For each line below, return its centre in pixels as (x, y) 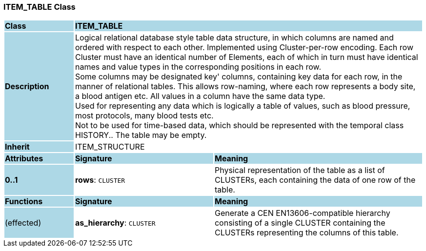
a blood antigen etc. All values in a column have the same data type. (200, 96)
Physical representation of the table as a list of (300, 170)
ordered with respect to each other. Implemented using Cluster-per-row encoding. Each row (244, 48)
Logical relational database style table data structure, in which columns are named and (234, 38)
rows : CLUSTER (100, 180)
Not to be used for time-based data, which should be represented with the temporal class (239, 125)
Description (27, 87)
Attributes (24, 159)
